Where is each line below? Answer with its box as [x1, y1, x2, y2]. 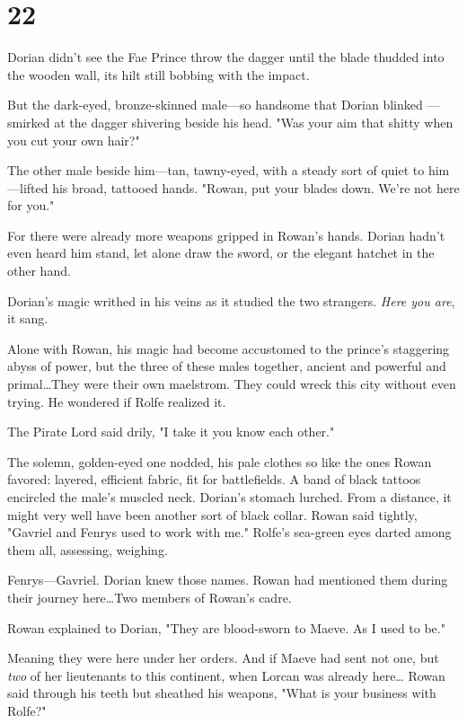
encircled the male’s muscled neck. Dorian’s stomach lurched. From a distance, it [7, 488, 452, 506]
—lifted [7, 178, 48, 197]
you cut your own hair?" [7, 130, 140, 149]
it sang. [7, 309, 48, 328]
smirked [7, 112, 50, 131]
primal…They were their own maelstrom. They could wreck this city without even [7, 375, 456, 393]
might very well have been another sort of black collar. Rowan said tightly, [7, 505, 418, 524]
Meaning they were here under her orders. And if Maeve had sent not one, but [7, 648, 439, 667]
